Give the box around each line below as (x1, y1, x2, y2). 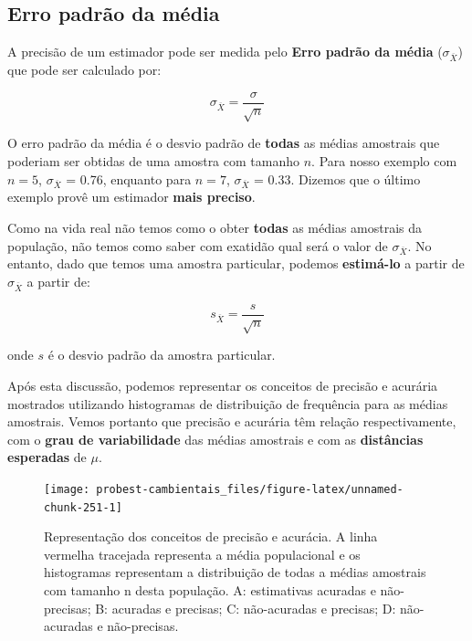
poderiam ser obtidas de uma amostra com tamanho (7, 151, 299, 170)
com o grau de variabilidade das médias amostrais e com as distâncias (7, 429, 424, 448)
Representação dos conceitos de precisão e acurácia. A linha (44, 527, 378, 546)
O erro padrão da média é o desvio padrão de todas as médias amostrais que (7, 133, 440, 152)
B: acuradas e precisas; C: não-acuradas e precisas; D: (95, 598, 396, 617)
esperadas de (7, 447, 87, 467)
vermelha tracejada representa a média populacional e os (44, 544, 361, 563)
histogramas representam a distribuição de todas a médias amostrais (44, 562, 426, 582)
